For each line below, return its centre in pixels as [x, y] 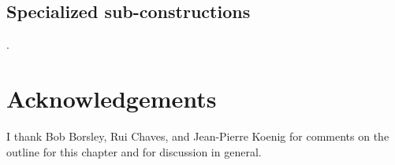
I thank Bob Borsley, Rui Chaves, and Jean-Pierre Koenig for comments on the [198, 136]
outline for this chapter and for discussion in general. [134, 151]
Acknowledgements [112, 98]
